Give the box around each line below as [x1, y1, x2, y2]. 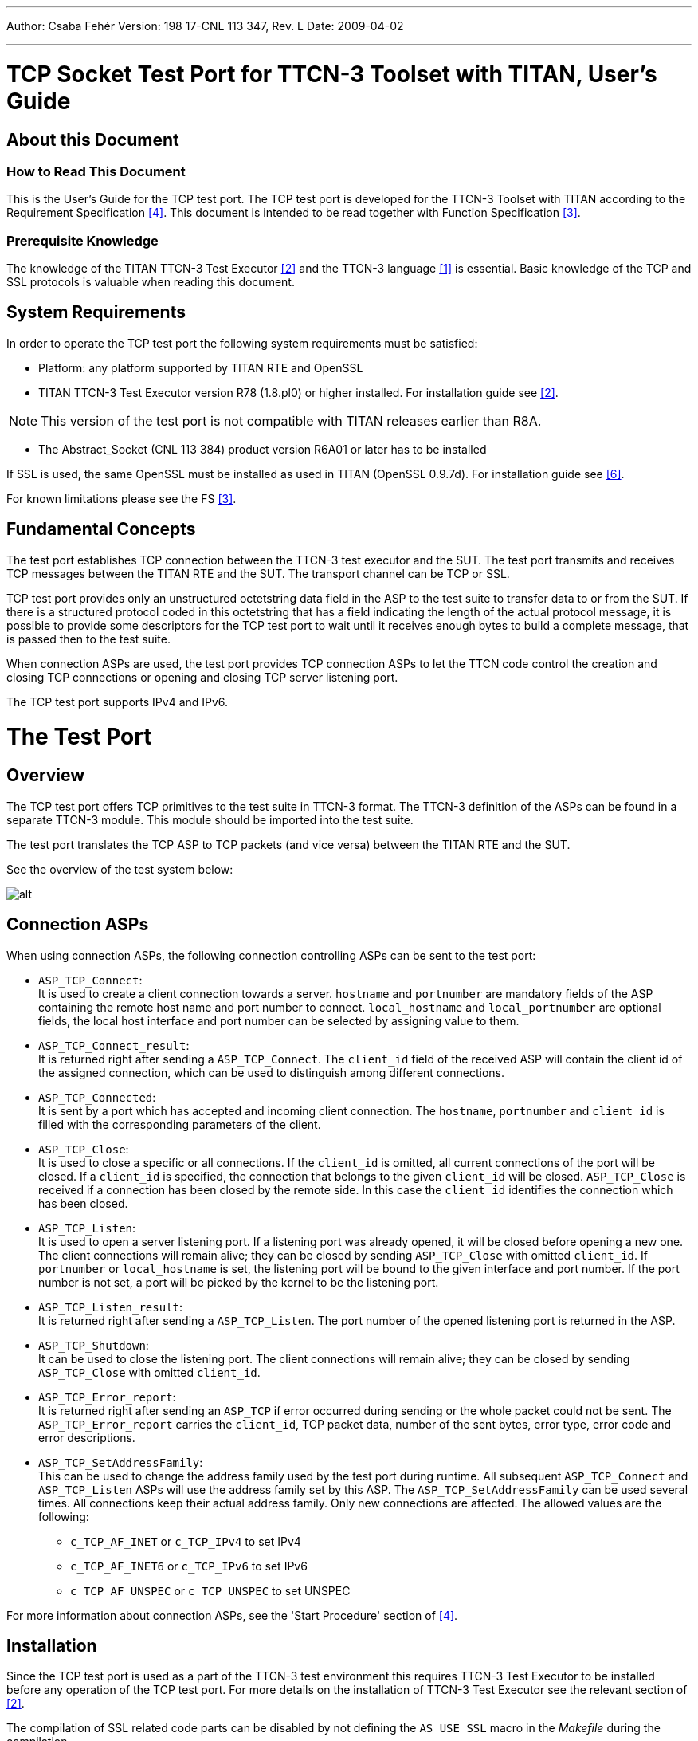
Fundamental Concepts [6, 519, 196, 540]
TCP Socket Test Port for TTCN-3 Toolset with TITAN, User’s [6, 60, 657, 88]
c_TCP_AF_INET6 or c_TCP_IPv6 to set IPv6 [70, 1558, 308, 1573]
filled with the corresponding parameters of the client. [38, 1117, 321, 1131]
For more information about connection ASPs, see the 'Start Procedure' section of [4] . [6, 1608, 458, 1622]
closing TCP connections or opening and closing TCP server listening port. [6, 670, 398, 684]
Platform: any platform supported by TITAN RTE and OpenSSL [38, 360, 363, 375]
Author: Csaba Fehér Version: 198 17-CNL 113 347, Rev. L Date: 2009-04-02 [6, 19, 404, 33]
